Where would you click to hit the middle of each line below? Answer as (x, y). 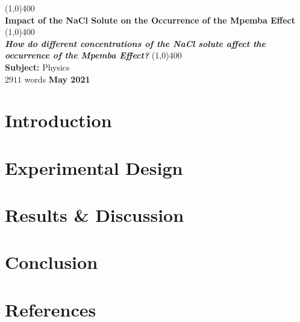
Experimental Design (94, 167)
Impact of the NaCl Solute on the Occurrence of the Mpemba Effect (150, 20)
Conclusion (52, 262)
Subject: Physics (37, 67)
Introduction (58, 120)
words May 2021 (57, 79)
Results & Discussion (95, 215)
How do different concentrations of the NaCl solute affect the (136, 43)
